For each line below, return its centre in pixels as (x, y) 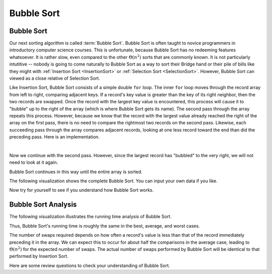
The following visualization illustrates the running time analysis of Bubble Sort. (90, 217)
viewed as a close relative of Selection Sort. (55, 79)
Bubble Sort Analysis (43, 205)
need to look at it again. (33, 162)
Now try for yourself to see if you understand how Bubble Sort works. (81, 190)
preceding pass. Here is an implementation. (55, 137)
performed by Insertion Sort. (39, 256)
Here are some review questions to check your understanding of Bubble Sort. (90, 265)
